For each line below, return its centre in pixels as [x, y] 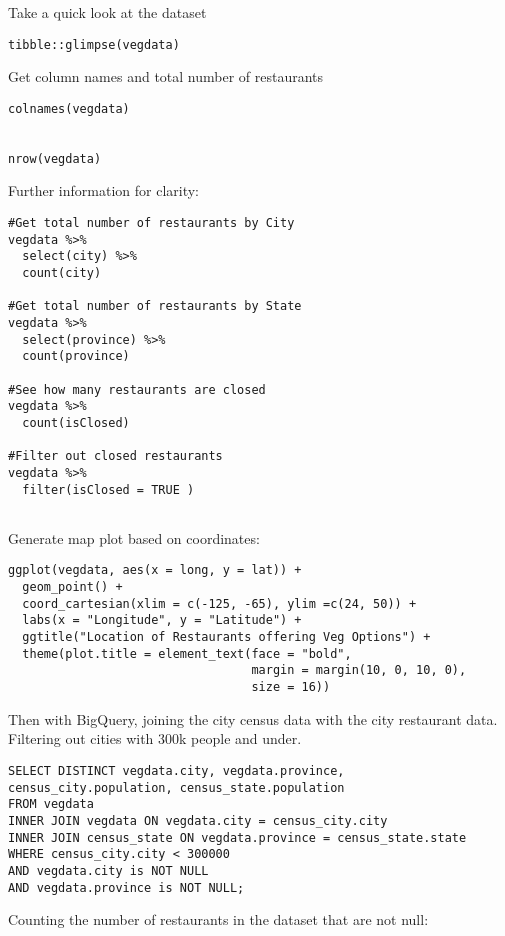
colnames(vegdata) [69, 108]
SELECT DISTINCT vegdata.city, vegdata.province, [176, 770]
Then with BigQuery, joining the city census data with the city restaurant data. [253, 718]
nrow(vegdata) [55, 158]
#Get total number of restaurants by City [151, 223]
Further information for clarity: [104, 190]
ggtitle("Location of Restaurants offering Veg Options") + [226, 637]
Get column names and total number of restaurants [166, 76]
